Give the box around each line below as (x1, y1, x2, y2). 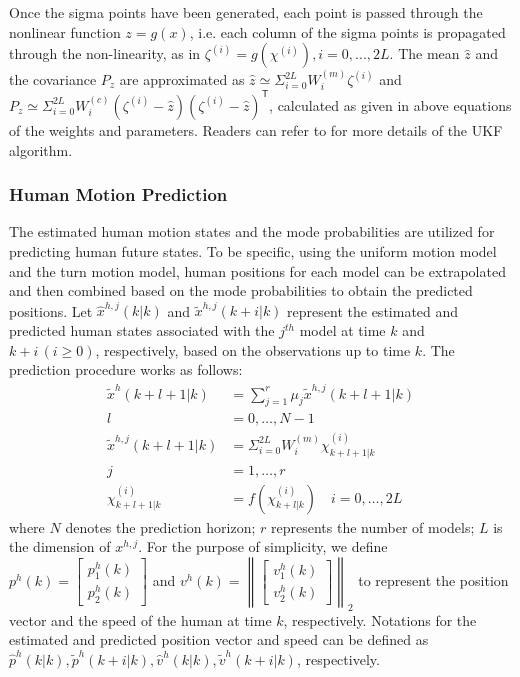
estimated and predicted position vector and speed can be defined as (9, 629, 429, 650)
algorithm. (9, 139, 73, 160)
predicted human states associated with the (9, 320, 275, 341)
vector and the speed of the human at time (9, 609, 272, 630)
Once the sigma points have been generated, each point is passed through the (9, 2, 483, 22)
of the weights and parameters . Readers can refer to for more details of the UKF (9, 119, 503, 140)
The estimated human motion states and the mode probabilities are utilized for (9, 221, 495, 242)
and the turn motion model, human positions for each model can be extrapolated (9, 260, 506, 281)
